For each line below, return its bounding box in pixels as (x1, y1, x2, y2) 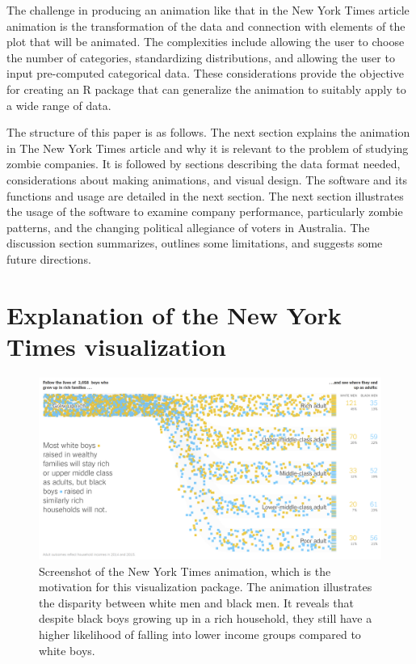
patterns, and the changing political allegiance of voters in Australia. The (6, 218, 370, 235)
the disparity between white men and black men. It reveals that (39, 594, 354, 611)
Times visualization (6, 329, 226, 362)
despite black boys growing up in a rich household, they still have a (39, 610, 372, 627)
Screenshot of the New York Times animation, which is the (39, 562, 331, 579)
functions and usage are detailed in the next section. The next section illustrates (6, 187, 404, 204)
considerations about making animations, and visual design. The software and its (6, 171, 408, 188)
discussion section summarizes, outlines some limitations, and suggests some (6, 235, 383, 252)
